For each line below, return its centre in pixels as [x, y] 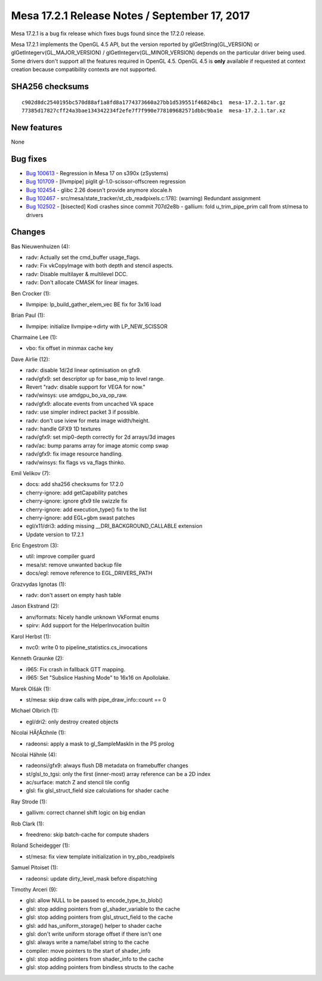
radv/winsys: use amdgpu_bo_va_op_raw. [77, 395]
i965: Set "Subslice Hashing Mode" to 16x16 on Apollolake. [98, 678]
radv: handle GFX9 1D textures [64, 429]
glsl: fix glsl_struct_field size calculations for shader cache [97, 791]
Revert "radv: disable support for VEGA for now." [86, 387]
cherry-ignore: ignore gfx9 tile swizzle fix [77, 501]
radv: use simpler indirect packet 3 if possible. [83, 412]
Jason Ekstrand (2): [35, 606]
